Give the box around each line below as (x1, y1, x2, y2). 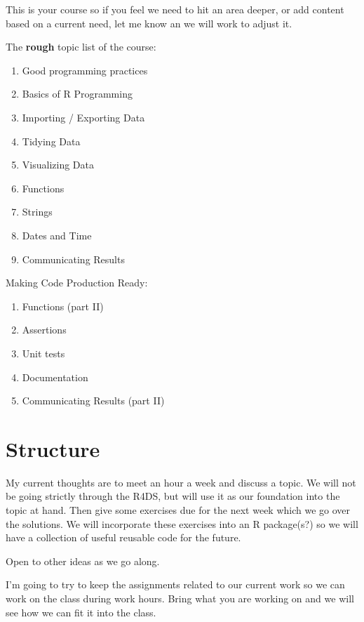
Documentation (22, 369, 88, 384)
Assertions (22, 322, 67, 337)
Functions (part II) (22, 298, 104, 313)
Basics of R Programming (22, 86, 133, 101)
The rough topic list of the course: (6, 39, 156, 54)
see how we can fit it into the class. (6, 604, 156, 619)
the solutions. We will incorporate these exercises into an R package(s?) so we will (6, 516, 358, 531)
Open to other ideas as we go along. (6, 553, 160, 568)
